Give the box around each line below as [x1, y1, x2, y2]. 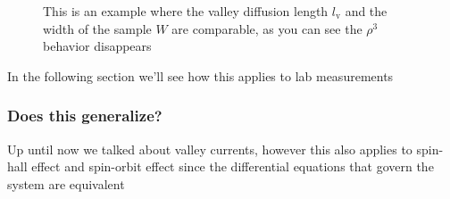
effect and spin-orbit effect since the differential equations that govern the [31, 157, 434, 176]
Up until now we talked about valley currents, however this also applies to [7, 139, 412, 158]
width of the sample [43, 19, 152, 37]
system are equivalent [7, 174, 125, 193]
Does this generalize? [7, 104, 162, 127]
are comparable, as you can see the [171, 19, 362, 37]
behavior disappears [43, 37, 152, 55]
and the [345, 2, 387, 20]
